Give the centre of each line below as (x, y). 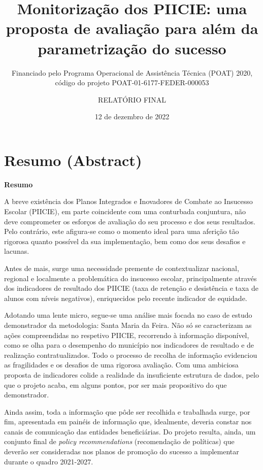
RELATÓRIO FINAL (132, 99)
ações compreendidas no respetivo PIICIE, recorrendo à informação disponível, (127, 335)
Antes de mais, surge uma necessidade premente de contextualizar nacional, (122, 268)
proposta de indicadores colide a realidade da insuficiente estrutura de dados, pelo (131, 374)
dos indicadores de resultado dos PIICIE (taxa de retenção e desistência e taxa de (131, 288)
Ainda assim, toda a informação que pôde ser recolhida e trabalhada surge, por (127, 411)
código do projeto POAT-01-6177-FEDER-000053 (132, 82)
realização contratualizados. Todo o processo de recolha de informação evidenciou (131, 355)
